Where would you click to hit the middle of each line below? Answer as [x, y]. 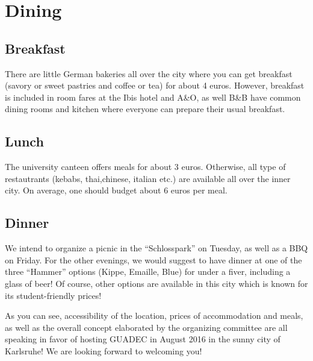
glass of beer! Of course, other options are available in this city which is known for [156, 283]
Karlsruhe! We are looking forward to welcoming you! [104, 350]
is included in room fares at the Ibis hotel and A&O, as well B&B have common [153, 97]
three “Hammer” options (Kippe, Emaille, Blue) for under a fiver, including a [148, 272]
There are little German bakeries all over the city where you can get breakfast [149, 73]
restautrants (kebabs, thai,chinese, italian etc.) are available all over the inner [148, 178]
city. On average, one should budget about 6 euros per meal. [116, 190]
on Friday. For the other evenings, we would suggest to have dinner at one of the [153, 259]
